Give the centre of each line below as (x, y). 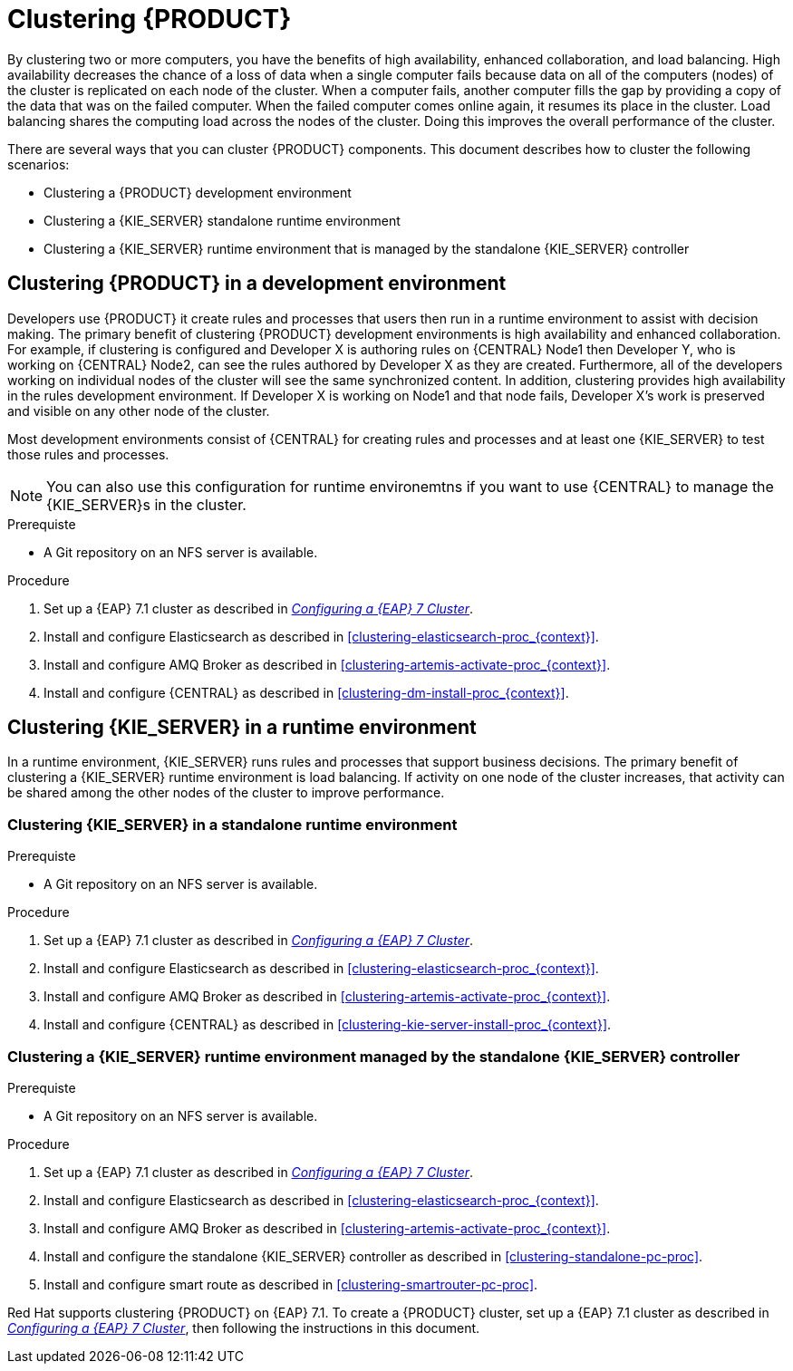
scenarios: (39, 164)
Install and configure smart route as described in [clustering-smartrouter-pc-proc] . (291, 1284)
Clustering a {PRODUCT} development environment (198, 192)
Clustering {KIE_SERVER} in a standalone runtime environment (232, 824)
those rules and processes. (88, 454)
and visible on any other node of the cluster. (139, 410)
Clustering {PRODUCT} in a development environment (257, 284)
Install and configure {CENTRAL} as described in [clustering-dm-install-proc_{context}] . (306, 692)
